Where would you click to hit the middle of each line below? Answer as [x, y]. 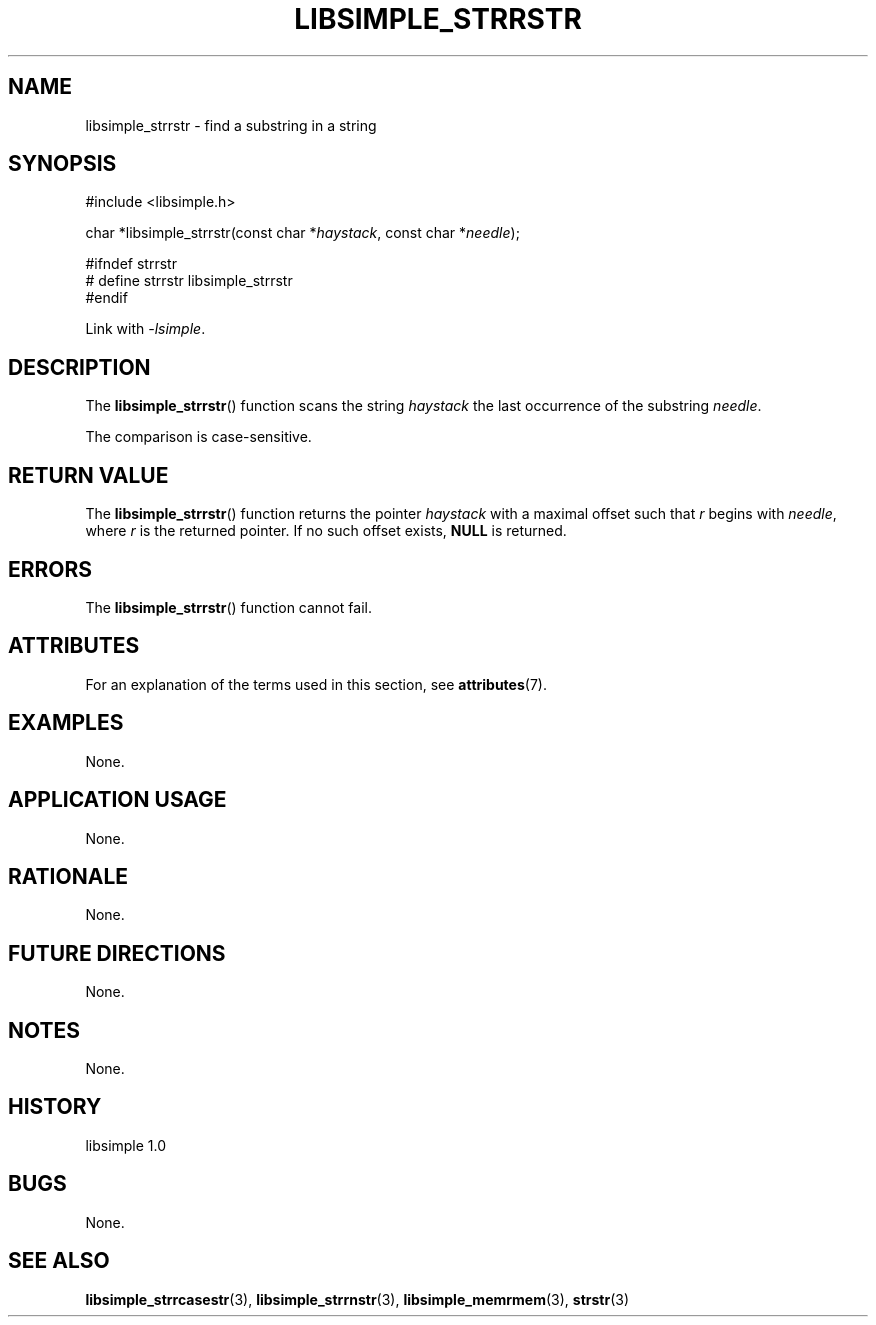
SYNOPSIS [62, 164]
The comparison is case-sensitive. [198, 437]
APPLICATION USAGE [117, 800]
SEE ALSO [59, 1261]
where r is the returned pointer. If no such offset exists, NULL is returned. [326, 531]
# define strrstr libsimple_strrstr [189, 281]
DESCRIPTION [79, 367]
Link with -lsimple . [145, 329]
